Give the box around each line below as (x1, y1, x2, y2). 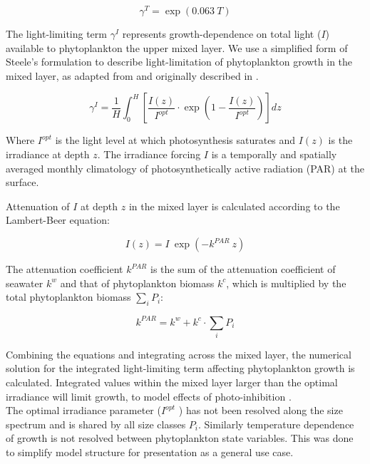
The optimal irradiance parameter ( (6, 403, 161, 418)
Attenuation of (6, 198, 70, 213)
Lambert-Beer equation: (6, 212, 110, 227)
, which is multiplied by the (226, 275, 346, 290)
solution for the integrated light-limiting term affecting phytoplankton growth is (6, 361, 355, 376)
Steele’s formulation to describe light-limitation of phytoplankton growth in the (6, 54, 353, 69)
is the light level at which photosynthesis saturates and (55, 133, 296, 148)
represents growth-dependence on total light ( (122, 26, 322, 41)
